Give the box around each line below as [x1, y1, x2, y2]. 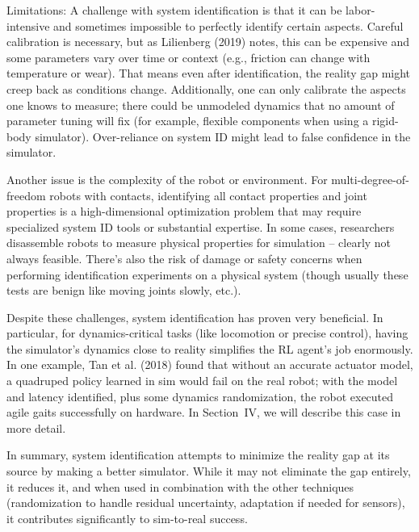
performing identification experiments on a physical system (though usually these [6, 266, 409, 283]
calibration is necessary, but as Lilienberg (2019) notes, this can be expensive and [6, 33, 410, 50]
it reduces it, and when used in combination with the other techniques [6, 478, 354, 495]
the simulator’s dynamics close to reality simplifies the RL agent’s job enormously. [6, 340, 413, 357]
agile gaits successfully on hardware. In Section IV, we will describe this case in [6, 404, 401, 421]
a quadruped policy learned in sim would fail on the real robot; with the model [6, 372, 398, 389]
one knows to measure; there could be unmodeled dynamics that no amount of [6, 96, 395, 113]
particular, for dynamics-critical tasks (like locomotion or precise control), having [6, 325, 409, 341]
